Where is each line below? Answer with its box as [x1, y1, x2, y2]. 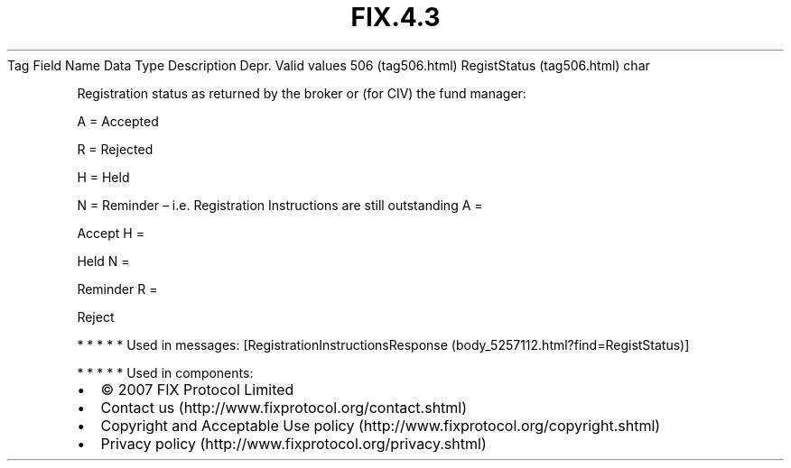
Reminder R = [77, 280, 158, 297]
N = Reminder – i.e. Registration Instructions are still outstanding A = [77, 197, 483, 213]
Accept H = [77, 225, 144, 241]
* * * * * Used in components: [77, 364, 254, 381]
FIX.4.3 [350, 2, 441, 32]
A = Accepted [77, 113, 159, 129]
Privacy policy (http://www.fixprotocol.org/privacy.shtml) [100, 434, 487, 453]
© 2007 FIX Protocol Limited [100, 380, 294, 399]
